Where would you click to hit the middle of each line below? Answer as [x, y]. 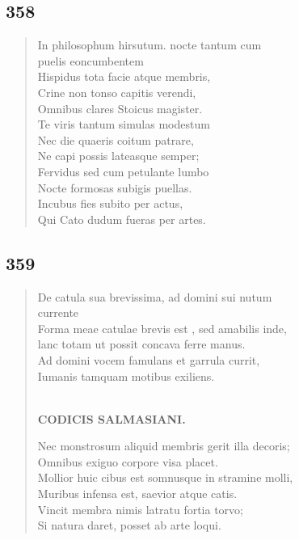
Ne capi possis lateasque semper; [118, 156]
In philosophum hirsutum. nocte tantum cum [149, 45]
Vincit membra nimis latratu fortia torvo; [140, 509]
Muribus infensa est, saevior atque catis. [137, 494]
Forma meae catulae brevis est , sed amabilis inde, [162, 328]
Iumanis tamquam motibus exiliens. [126, 375]
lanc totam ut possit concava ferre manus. [141, 344]
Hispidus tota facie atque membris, [124, 76]
